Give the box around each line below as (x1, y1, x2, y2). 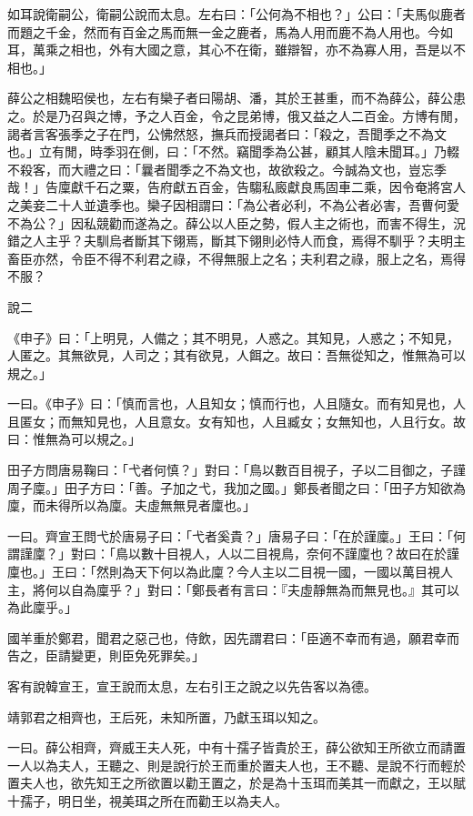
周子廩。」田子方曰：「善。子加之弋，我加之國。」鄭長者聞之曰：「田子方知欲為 (7, 478, 466, 497)
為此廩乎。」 (7, 598, 77, 617)
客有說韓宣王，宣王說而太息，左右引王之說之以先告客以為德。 (7, 677, 377, 695)
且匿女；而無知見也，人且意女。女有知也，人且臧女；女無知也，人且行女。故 (7, 411, 466, 430)
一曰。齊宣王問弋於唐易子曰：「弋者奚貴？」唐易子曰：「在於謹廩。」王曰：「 (7, 526, 453, 545)
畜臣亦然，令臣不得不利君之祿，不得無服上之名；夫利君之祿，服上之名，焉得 (7, 248, 466, 267)
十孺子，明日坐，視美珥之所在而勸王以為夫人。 (7, 791, 287, 810)
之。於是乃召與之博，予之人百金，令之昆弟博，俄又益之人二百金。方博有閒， (7, 106, 466, 125)
